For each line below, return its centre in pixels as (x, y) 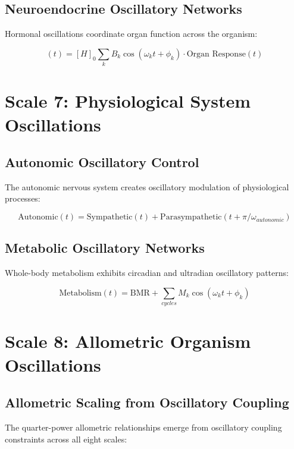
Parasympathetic (191, 217)
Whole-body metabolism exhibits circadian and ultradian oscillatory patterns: (147, 273)
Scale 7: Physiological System (128, 101)
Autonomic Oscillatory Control (102, 162)
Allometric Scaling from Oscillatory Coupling (147, 402)
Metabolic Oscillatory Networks (105, 248)
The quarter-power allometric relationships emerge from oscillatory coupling (143, 427)
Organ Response (216, 54)
